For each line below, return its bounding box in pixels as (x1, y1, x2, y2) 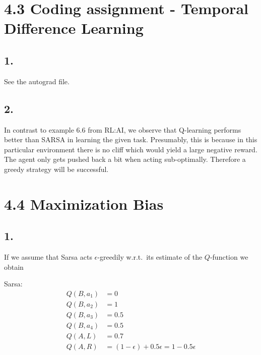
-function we (210, 252, 248, 262)
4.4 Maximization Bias (4, 193, 164, 214)
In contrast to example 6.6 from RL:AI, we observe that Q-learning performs (4, 124, 241, 135)
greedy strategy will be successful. (4, 163, 109, 174)
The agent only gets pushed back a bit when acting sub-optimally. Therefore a (4, 154, 246, 164)
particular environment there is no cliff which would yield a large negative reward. (4, 144, 257, 154)
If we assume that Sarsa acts (4, 252, 92, 262)
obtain (4, 261, 24, 272)
